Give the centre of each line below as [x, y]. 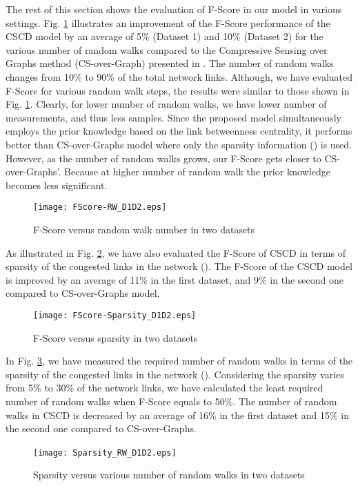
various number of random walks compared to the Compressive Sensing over [167, 49]
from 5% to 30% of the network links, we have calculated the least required [165, 388]
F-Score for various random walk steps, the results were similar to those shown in [178, 90]
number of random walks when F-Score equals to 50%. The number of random [171, 401]
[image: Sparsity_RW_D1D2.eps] [105, 453]
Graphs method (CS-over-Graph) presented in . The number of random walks [170, 63]
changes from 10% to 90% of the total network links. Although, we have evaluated [179, 76]
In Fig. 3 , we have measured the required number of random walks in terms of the [179, 361]
